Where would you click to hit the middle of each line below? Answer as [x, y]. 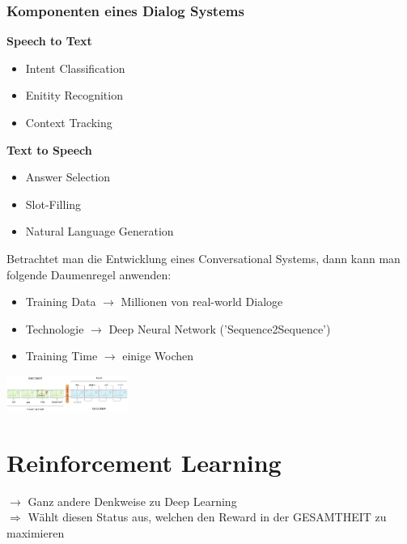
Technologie [55, 328]
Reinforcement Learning [144, 462]
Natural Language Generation [100, 231]
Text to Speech [49, 149]
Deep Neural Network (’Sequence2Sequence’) [220, 328]
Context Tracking [69, 122]
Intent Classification [75, 68]
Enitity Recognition [74, 95]
